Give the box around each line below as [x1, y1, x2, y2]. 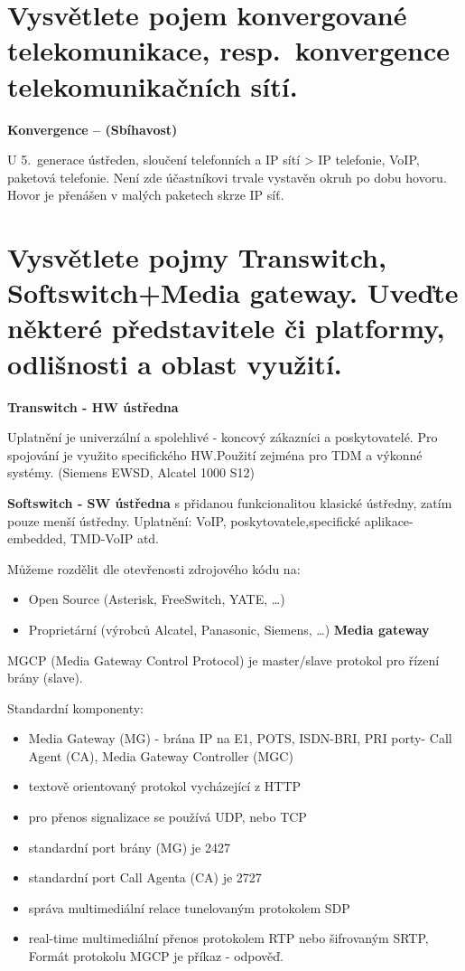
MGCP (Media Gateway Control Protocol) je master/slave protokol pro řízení [7, 650, 440, 669]
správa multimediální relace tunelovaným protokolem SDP [28, 898, 350, 917]
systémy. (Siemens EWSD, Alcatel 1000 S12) [7, 463, 255, 482]
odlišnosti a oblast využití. [7, 344, 342, 382]
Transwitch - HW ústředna [7, 397, 179, 416]
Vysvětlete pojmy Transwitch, [7, 239, 386, 276]
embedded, [7, 529, 67, 548]
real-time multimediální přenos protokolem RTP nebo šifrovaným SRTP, [28, 929, 429, 947]
